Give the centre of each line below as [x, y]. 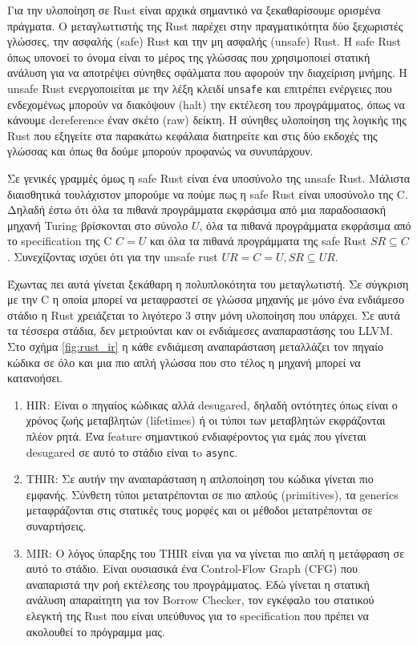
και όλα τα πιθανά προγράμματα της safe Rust [258, 241]
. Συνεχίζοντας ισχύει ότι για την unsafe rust [113, 256]
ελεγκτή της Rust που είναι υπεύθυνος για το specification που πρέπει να [197, 615]
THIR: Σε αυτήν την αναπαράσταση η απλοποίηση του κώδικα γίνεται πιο [200, 479]
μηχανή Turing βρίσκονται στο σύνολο [98, 225]
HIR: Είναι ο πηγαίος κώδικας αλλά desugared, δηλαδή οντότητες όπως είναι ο [212, 404]
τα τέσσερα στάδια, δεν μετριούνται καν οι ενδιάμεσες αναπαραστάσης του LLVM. [200, 331]
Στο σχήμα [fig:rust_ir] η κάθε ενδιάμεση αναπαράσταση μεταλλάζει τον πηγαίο [195, 346]
